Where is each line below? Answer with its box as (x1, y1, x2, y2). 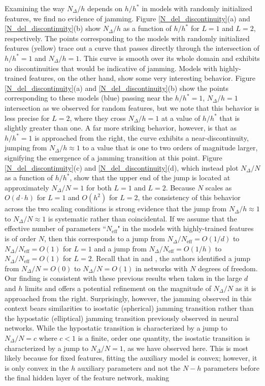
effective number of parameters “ (5, 223, 107, 234)
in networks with (136, 263, 188, 273)
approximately (5, 182, 49, 192)
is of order (5, 233, 36, 244)
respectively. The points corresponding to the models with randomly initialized (5, 33, 250, 43)
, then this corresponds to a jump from (44, 233, 165, 244)
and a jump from (94, 243, 147, 253)
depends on (87, 3, 122, 13)
